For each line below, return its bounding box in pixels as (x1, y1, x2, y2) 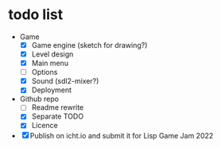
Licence (31, 121, 58, 130)
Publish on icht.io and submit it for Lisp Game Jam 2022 (29, 130, 214, 140)
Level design (31, 49, 74, 59)
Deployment (31, 85, 72, 95)
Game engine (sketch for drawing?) (31, 40, 148, 49)
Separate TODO (31, 111, 84, 121)
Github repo (19, 94, 60, 104)
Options (31, 68, 58, 77)
